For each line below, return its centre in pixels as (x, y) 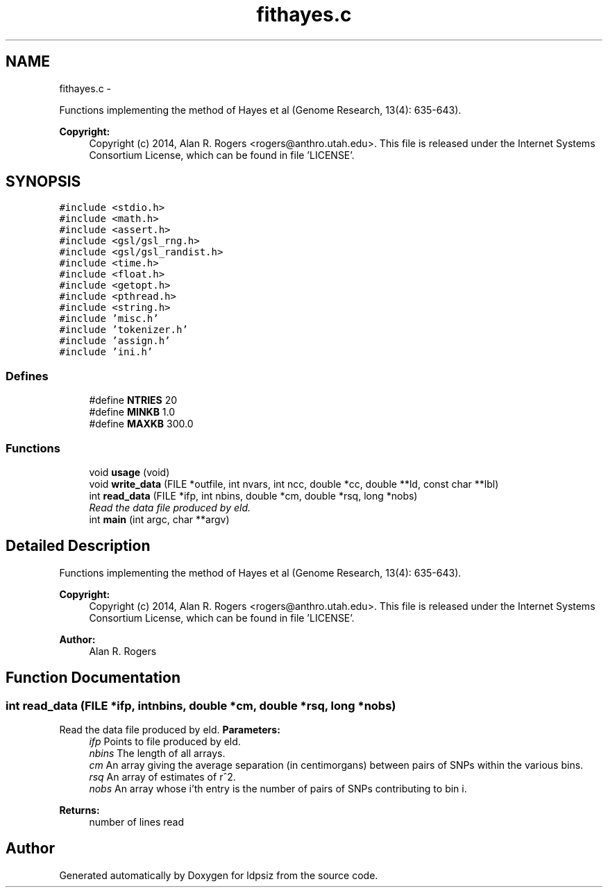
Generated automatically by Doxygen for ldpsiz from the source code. (219, 875)
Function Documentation (93, 678)
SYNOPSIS (43, 182)
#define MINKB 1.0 (132, 412)
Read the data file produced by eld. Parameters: (170, 730)
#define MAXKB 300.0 (141, 424)
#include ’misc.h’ (109, 319)
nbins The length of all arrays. (157, 753)
